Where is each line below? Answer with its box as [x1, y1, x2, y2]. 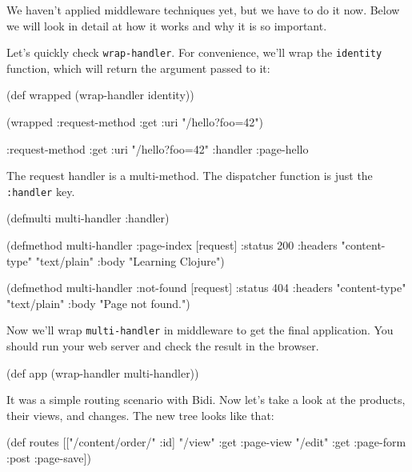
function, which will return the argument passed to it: [6, 59, 270, 76]
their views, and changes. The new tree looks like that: [6, 406, 274, 423]
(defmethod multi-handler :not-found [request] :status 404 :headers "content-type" [6, 279, 406, 296]
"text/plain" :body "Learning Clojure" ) [35, 252, 225, 269]
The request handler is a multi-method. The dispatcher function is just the [6, 167, 373, 184]
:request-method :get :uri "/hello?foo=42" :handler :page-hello [6, 140, 309, 157]
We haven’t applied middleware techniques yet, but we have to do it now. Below [6, 2, 400, 18]
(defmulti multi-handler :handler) [6, 210, 170, 226]
